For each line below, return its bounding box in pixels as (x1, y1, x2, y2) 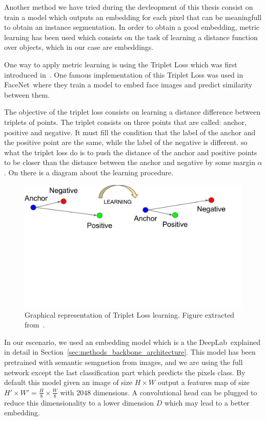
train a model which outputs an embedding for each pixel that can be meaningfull (4, 11, 262, 22)
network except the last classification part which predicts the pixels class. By (4, 367, 245, 377)
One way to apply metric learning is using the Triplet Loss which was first (4, 59, 237, 69)
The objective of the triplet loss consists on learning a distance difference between (4, 106, 261, 117)
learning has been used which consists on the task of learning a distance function (4, 31, 258, 42)
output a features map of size (157, 377, 250, 388)
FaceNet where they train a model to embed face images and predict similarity (4, 79, 253, 90)
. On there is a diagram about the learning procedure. (4, 167, 174, 177)
